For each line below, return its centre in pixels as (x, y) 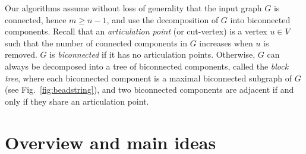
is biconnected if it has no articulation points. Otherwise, (152, 54)
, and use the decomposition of (163, 19)
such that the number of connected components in (96, 43)
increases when (226, 43)
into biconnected (260, 19)
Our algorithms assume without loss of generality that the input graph (133, 8)
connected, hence (36, 19)
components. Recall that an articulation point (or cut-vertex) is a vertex (136, 31)
